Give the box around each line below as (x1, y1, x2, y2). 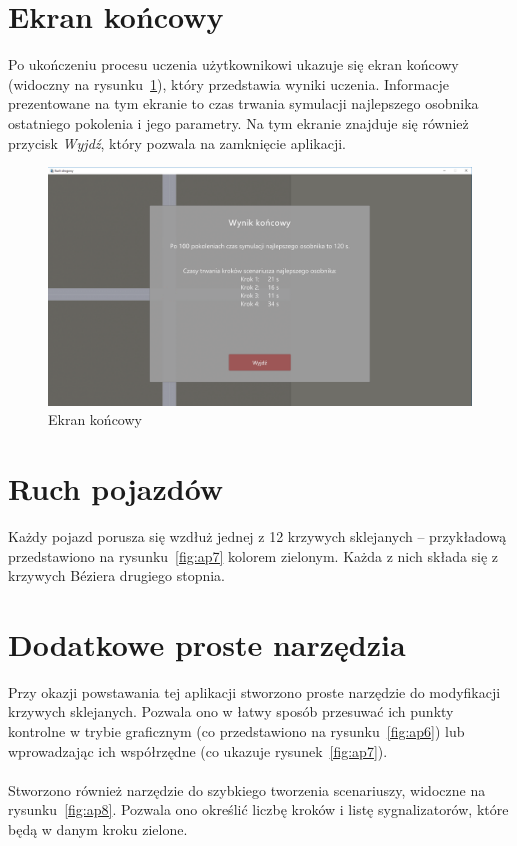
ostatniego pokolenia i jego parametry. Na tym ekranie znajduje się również (8, 112, 469, 133)
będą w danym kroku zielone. (8, 818, 188, 839)
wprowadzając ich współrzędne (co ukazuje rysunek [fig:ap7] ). (8, 740, 388, 761)
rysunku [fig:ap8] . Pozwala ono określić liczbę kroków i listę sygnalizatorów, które (8, 799, 509, 820)
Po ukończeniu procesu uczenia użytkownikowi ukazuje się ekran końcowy (8, 54, 459, 75)
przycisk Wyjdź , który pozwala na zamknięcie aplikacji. (8, 132, 346, 153)
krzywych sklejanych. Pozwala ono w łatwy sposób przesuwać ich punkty (8, 701, 454, 722)
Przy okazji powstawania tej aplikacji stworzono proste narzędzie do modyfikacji (8, 681, 501, 702)
